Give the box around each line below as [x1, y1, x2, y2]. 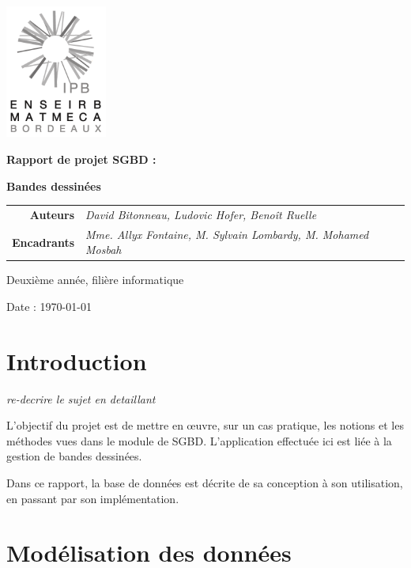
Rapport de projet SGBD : [6, 150, 156, 167]
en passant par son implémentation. [6, 490, 179, 506]
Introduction [6, 344, 147, 377]
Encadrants [12, 233, 75, 250]
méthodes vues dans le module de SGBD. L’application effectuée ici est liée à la [6, 432, 392, 449]
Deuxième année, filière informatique [6, 271, 184, 288]
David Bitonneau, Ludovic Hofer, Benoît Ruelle [85, 206, 317, 222]
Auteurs [29, 206, 75, 222]
